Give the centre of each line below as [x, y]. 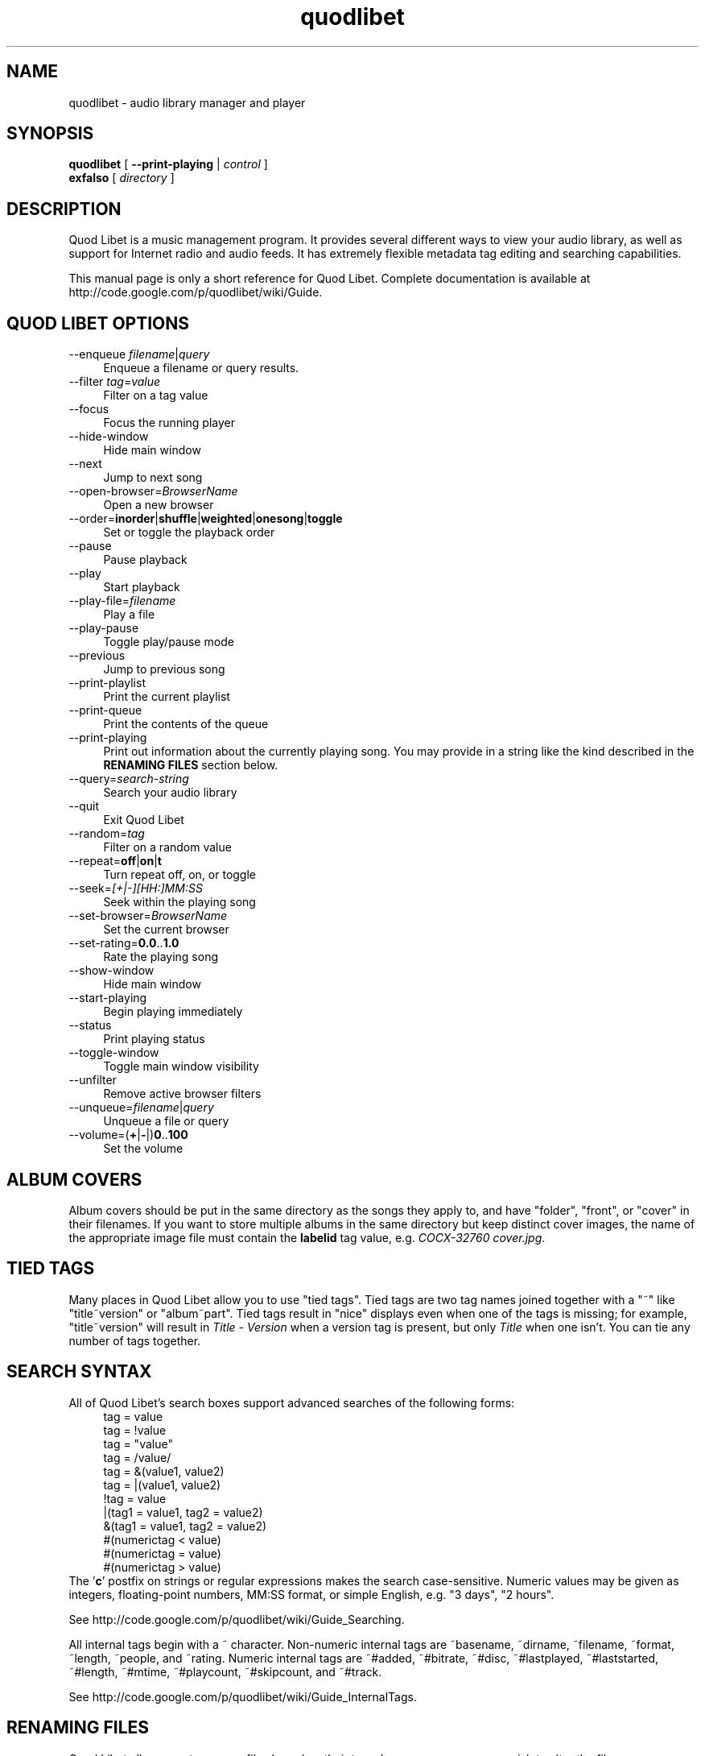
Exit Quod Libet [144, 820]
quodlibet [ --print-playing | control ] [168, 164]
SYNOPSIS [50, 134]
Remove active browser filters [182, 1094]
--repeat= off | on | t [115, 861]
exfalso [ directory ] [122, 178]
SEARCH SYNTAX [79, 1372]
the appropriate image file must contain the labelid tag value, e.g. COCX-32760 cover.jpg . [307, 1237]
